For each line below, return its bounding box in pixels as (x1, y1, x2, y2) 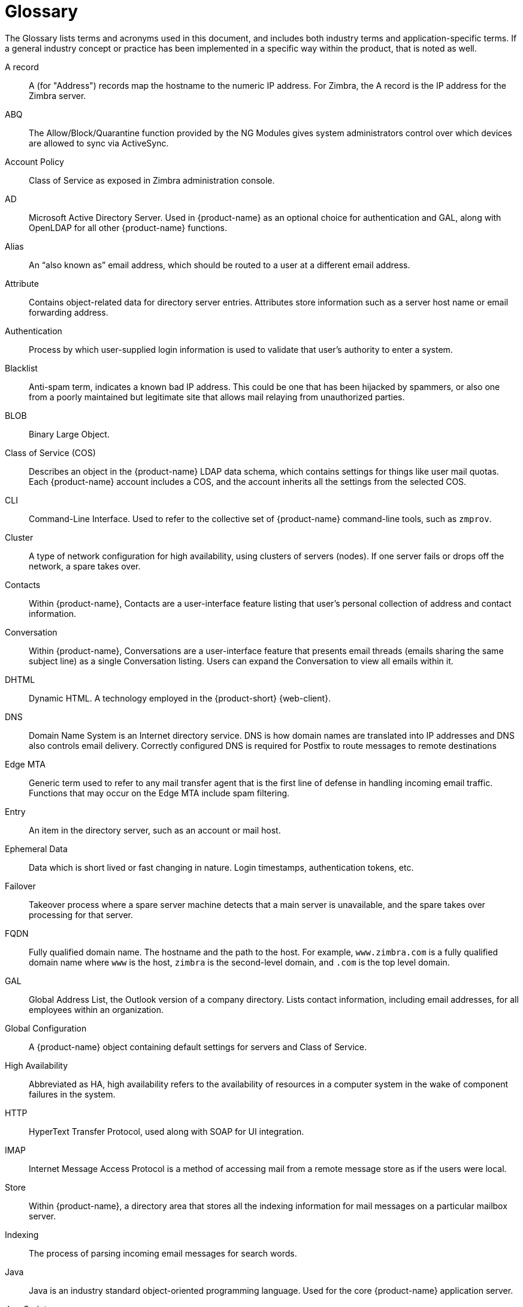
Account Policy (5, 156, 64, 167)
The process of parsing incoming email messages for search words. (29, 1248, 297, 1258)
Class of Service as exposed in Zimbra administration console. (29, 175, 275, 185)
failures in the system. (29, 1089, 116, 1099)
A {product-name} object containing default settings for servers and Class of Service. (29, 1041, 367, 1052)
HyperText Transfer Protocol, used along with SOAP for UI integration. (29, 1126, 304, 1137)
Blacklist (5, 362, 38, 373)
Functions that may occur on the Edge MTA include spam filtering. (29, 787, 290, 798)
